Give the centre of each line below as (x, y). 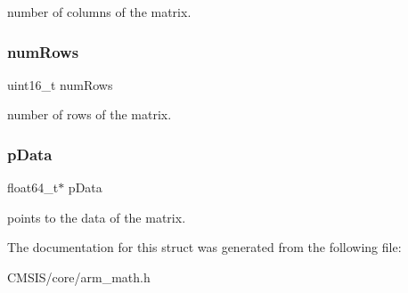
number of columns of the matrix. (99, 12)
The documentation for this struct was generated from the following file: (204, 247)
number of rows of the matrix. (90, 114)
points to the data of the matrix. (97, 217)
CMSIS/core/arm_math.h (79, 277)
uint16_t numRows (60, 84)
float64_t (33, 187)
